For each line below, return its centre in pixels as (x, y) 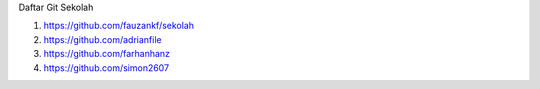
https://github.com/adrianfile (102, 39)
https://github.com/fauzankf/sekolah (119, 26)
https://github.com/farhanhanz (106, 54)
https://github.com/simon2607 (106, 67)
